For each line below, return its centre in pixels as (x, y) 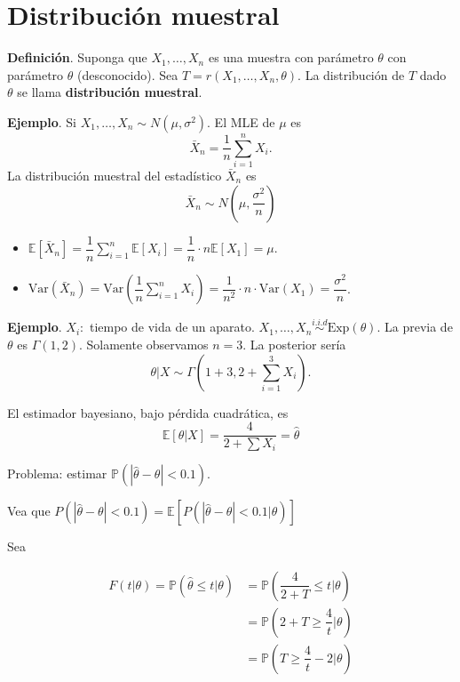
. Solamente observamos (143, 345)
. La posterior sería (294, 345)
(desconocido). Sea (127, 74)
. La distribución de (351, 74)
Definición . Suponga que (77, 57)
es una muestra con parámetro (291, 57)
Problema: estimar (57, 473)
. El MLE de (241, 121)
